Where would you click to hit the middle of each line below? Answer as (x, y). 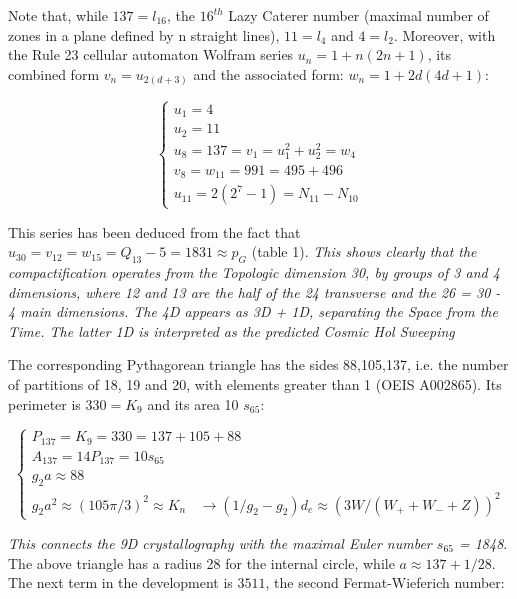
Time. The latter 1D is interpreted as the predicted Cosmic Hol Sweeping (231, 330)
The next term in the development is (120, 582)
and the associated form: (268, 73)
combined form (54, 73)
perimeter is (44, 403)
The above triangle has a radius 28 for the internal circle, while (201, 562)
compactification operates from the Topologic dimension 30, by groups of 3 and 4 (254, 271)
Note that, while (58, 15)
